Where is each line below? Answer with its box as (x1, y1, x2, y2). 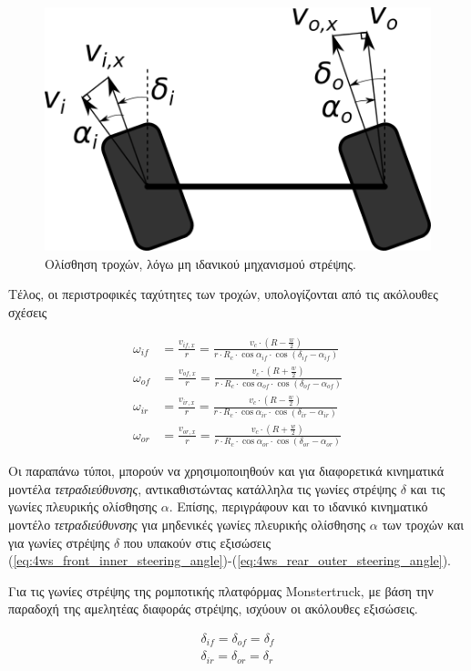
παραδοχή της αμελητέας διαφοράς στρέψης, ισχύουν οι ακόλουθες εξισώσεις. (8, 599, 418, 618)
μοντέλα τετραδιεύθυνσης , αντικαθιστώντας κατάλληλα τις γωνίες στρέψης (8, 479, 397, 498)
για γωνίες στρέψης (8, 532, 110, 552)
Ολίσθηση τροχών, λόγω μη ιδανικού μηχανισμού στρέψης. (45, 253, 357, 273)
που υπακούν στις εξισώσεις (123, 532, 271, 552)
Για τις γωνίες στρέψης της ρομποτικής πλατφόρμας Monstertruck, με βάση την (8, 581, 434, 600)
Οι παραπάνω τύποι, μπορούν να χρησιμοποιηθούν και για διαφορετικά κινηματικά (8, 461, 445, 480)
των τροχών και (382, 514, 464, 533)
